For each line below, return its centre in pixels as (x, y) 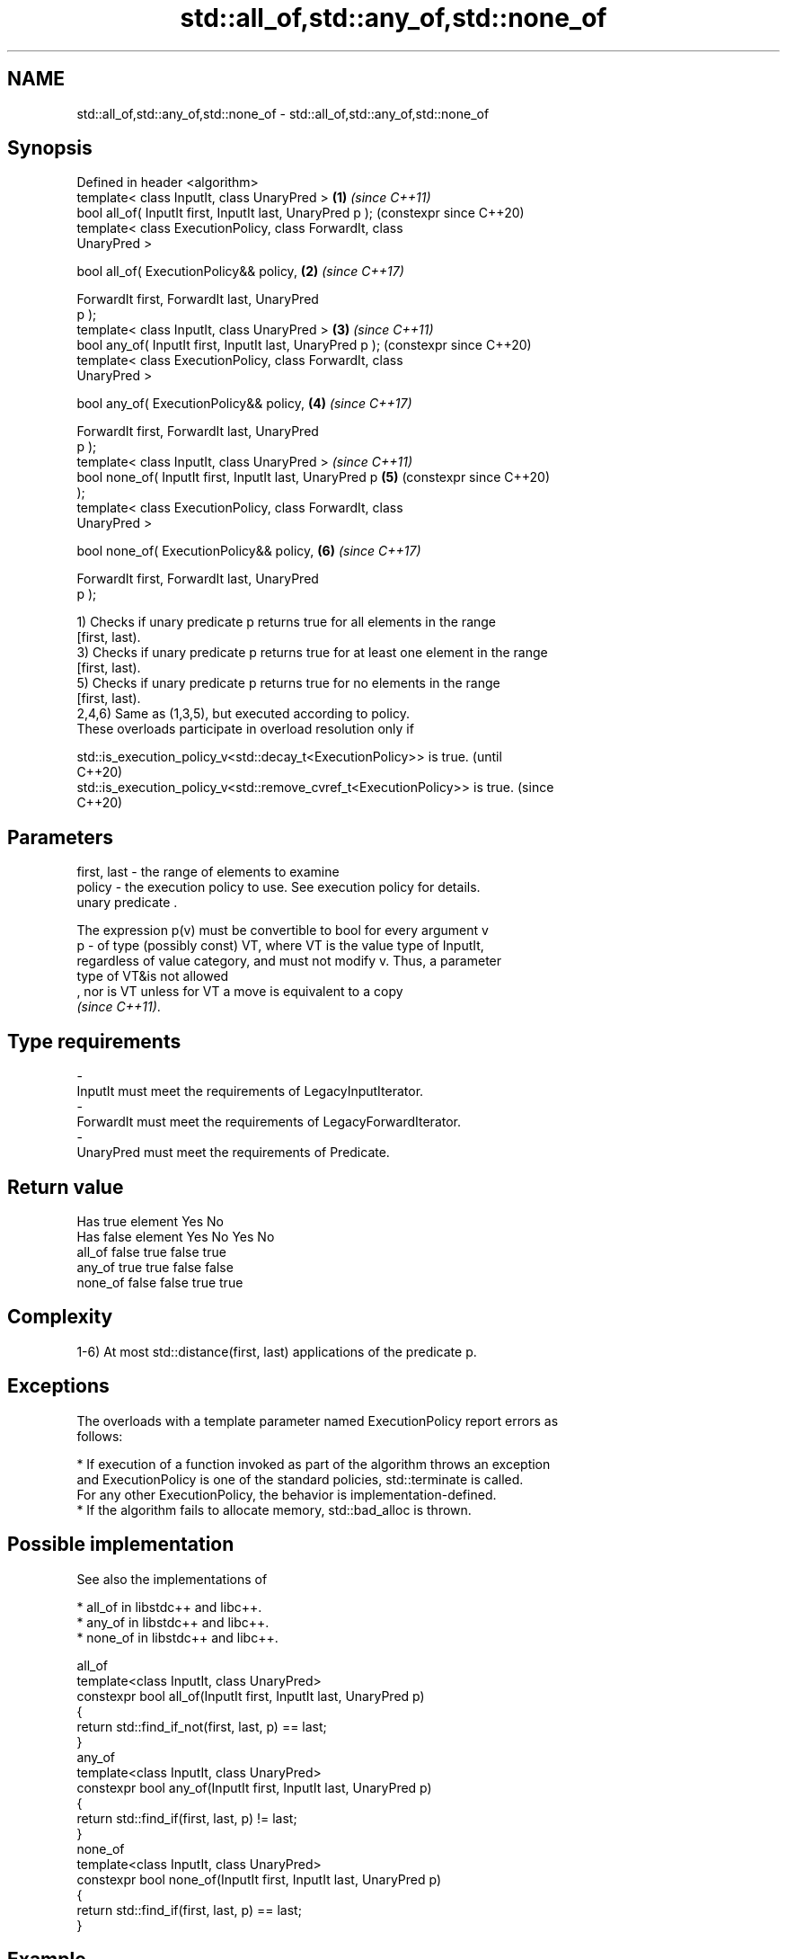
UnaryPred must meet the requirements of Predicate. (233, 1153)
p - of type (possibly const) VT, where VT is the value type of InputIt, (280, 946)
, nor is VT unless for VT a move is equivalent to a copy (240, 992)
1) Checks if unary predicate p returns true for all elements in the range (287, 622)
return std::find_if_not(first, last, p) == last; (202, 1726)
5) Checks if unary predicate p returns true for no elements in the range (288, 683)
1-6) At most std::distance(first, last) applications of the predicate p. (277, 1351)
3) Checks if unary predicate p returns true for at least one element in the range (312, 653)
